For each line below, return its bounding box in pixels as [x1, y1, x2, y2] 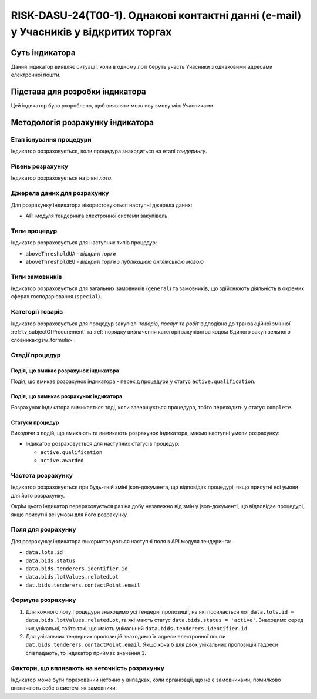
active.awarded [40, 457, 85, 464]
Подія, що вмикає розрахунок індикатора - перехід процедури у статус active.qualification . [11, 378, 256, 385]
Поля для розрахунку [11, 526, 76, 534]
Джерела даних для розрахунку [11, 189, 109, 197]
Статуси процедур [11, 419, 59, 426]
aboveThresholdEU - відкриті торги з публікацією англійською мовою [25, 258, 204, 265]
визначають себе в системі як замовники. [11, 684, 117, 691]
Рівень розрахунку [11, 162, 69, 170]
